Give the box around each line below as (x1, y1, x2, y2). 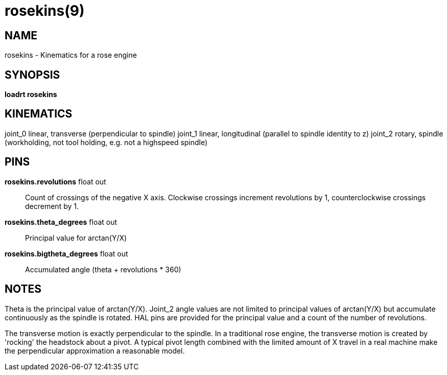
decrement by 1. (25, 201, 79, 210)
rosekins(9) (5, 2, 85, 19)
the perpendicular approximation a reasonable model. (5, 346, 185, 355)
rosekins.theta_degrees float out (5, 217, 117, 226)
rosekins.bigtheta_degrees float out (5, 249, 128, 258)
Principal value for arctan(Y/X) (25, 233, 127, 242)
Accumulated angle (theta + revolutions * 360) (25, 265, 181, 274)
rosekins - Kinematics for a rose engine (5, 51, 137, 60)
